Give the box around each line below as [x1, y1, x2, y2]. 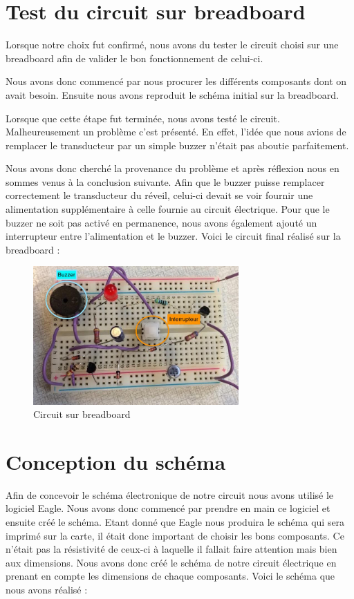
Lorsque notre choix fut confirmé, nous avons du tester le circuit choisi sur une [6, 37, 339, 52]
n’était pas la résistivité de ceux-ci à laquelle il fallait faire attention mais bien [6, 542, 337, 556]
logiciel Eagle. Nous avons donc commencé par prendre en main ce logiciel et [6, 501, 330, 515]
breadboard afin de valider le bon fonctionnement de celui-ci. [6, 50, 263, 65]
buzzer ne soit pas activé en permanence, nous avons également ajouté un [6, 215, 317, 229]
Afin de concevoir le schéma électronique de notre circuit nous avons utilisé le [6, 487, 334, 502]
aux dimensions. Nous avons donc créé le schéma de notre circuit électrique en [6, 555, 337, 569]
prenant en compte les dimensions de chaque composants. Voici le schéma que [6, 569, 335, 583]
